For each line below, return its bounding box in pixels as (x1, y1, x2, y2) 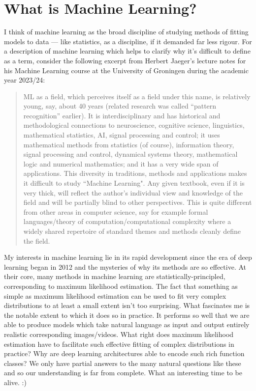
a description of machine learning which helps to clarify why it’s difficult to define (4, 46, 251, 56)
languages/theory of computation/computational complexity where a (23, 216, 231, 226)
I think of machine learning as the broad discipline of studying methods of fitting (4, 27, 249, 37)
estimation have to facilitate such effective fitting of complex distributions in (4, 338, 234, 349)
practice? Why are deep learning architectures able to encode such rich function (4, 348, 245, 359)
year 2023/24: (4, 75, 45, 85)
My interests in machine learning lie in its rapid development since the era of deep (4, 252, 252, 262)
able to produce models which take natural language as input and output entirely (4, 319, 250, 330)
